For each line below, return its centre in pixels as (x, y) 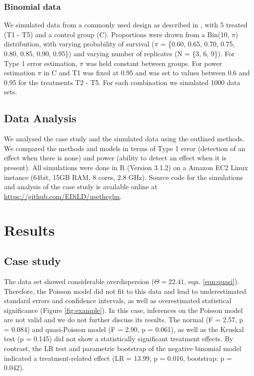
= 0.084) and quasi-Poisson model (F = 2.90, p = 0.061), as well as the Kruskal (124, 329)
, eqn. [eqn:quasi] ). (212, 281)
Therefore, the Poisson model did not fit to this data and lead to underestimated (125, 291)
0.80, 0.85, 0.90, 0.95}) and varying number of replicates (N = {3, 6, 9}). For (119, 53)
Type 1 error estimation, (41, 63)
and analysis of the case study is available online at (81, 187)
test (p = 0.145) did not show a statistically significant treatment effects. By (119, 339)
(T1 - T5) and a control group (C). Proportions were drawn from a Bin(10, (117, 34)
